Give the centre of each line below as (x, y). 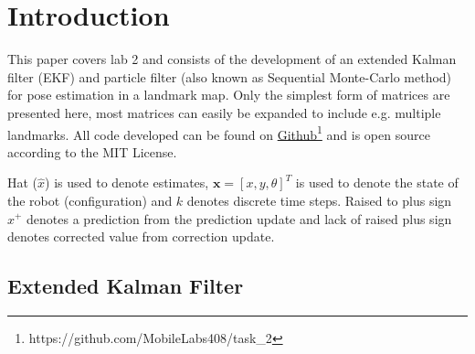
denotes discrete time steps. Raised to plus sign (319, 200)
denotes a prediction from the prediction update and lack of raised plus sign (239, 218)
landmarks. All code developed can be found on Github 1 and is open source (219, 133)
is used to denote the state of (377, 182)
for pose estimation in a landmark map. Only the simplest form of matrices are (229, 95)
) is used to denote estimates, (127, 182)
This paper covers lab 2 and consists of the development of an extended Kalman (232, 59)
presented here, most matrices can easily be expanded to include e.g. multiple (224, 112)
